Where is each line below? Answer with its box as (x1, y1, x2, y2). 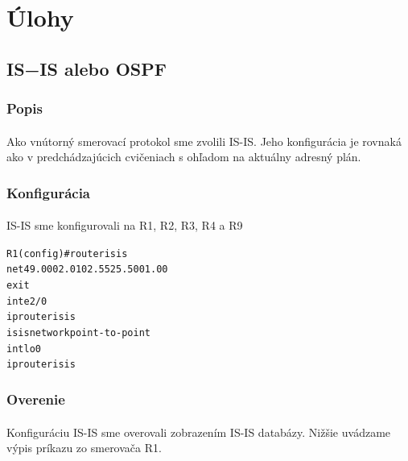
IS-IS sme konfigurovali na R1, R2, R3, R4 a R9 (6, 217, 243, 234)
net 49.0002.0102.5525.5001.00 (6, 264, 168, 276)
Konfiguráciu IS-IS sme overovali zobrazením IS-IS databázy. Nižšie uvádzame (6, 423, 391, 440)
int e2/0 (6, 295, 47, 307)
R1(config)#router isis (6, 247, 128, 260)
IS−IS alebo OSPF (6, 56, 167, 81)
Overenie (6, 388, 65, 409)
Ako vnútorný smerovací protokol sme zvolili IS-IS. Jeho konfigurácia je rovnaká (6, 132, 402, 149)
